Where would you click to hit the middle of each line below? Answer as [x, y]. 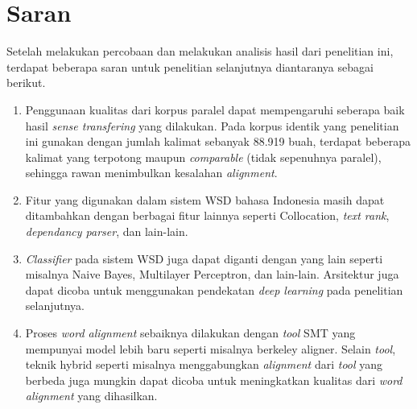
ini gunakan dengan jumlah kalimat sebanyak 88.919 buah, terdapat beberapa [218, 141]
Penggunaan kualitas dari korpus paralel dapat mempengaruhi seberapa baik [215, 109]
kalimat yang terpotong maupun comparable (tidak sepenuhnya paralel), [203, 157]
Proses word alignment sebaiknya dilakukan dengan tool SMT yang [190, 333]
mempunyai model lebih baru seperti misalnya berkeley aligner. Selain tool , [211, 348]
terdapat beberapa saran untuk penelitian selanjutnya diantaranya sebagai [190, 66]
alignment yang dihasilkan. [91, 396]
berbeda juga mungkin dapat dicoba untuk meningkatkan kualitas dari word [214, 380]
